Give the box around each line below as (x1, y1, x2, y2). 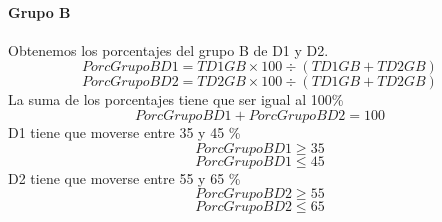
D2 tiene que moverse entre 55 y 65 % (8, 167, 241, 188)
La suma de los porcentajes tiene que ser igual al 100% (8, 89, 344, 110)
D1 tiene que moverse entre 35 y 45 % (8, 121, 241, 142)
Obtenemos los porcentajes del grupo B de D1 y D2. (8, 39, 329, 60)
